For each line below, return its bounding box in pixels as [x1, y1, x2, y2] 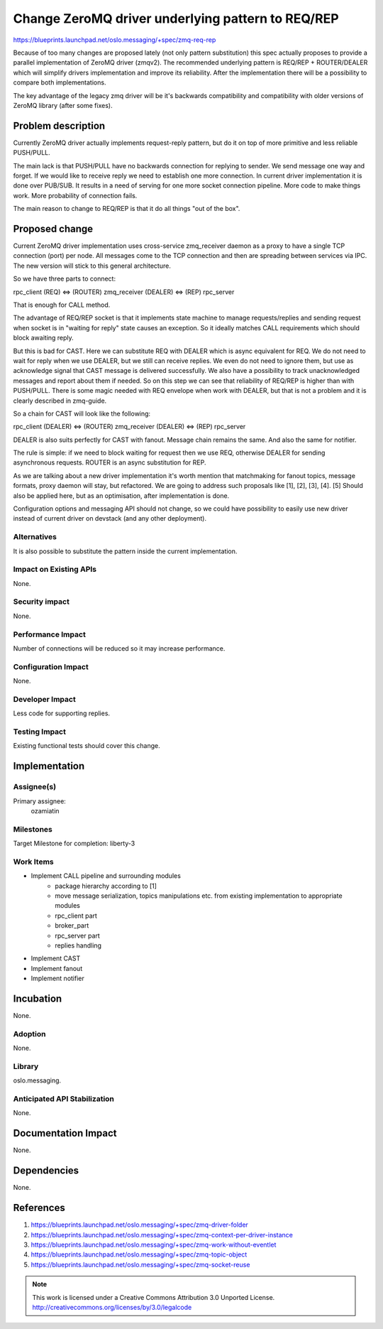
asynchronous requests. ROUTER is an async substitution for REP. [13, 458, 206, 467]
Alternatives [13, 532, 57, 542]
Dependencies [13, 1165, 79, 1177]
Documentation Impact [13, 1127, 117, 1139]
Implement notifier [30, 974, 85, 983]
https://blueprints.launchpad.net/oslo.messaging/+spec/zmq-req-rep [13, 36, 216, 44]
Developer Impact [13, 694, 76, 704]
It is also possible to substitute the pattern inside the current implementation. [13, 547, 238, 555]
